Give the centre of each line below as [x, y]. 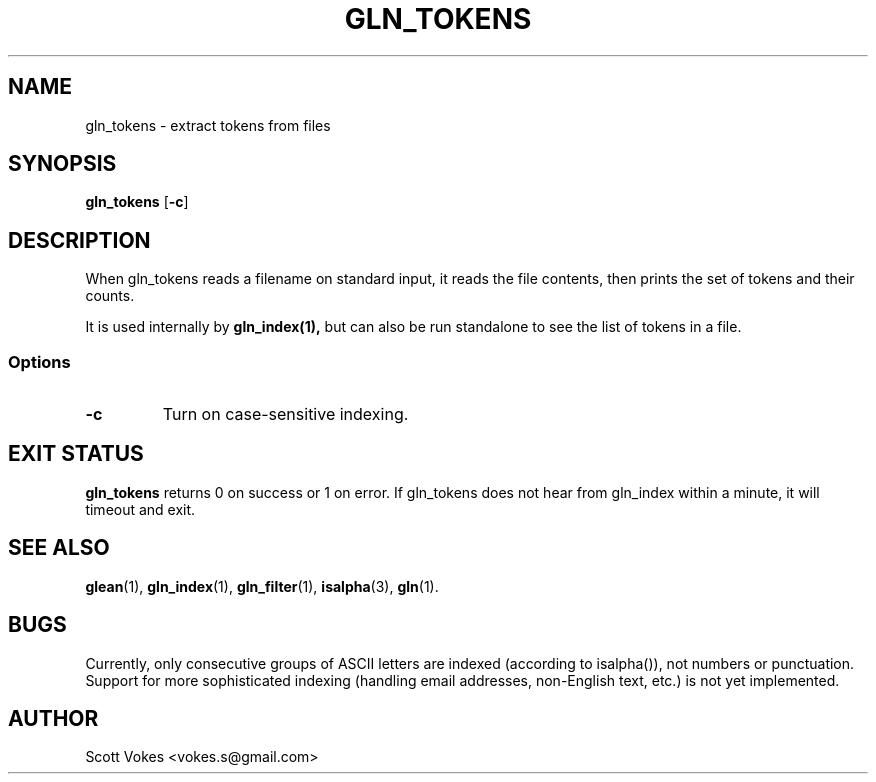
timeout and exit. [140, 509]
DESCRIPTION [79, 240]
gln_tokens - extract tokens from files [208, 125]
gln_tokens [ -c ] [137, 202]
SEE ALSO [59, 548]
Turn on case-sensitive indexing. [285, 414]
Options [39, 361]
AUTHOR [53, 718]
